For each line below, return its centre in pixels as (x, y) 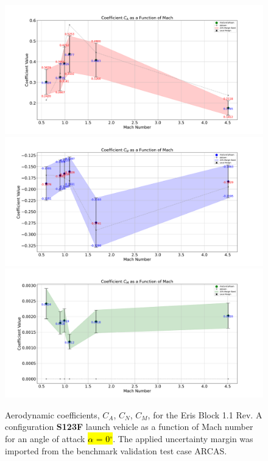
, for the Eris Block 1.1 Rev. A (205, 414)
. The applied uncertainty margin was (183, 438)
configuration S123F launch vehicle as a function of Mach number (129, 427)
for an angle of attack (45, 438)
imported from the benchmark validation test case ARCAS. (116, 450)
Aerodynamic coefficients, (52, 414)
